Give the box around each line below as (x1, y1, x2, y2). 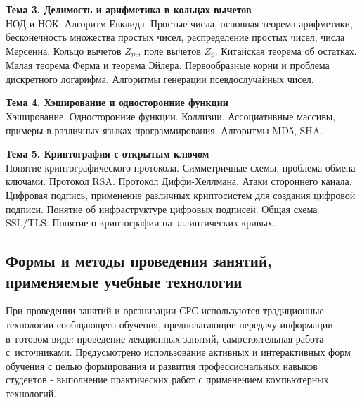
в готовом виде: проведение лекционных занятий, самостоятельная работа (6, 331, 324, 345)
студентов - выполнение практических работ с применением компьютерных (6, 372, 329, 387)
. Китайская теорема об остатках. (214, 43, 357, 58)
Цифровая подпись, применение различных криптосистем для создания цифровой (6, 187, 356, 202)
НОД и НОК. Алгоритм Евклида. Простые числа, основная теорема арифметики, (6, 15, 353, 30)
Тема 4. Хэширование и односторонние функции (6, 95, 228, 110)
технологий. (6, 385, 57, 400)
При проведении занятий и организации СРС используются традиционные (6, 303, 324, 318)
